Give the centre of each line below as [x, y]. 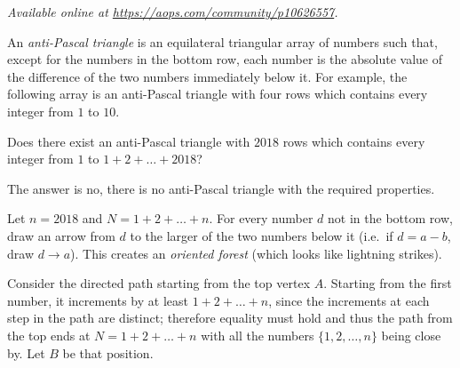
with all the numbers [258, 335]
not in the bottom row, [390, 218]
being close [411, 335]
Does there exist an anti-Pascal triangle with [129, 141]
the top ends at [49, 335]
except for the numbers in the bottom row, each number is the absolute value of [225, 59]
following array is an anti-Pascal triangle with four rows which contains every [218, 94]
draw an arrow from [61, 235]
